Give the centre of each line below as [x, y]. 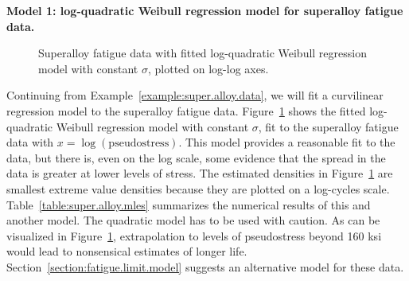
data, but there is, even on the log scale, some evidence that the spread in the [196, 157]
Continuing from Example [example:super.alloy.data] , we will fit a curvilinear [195, 95]
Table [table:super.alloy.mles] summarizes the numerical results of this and [189, 204]
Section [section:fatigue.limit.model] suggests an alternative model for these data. [205, 266]
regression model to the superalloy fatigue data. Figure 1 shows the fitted [186, 110]
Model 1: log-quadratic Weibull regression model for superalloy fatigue [205, 10]
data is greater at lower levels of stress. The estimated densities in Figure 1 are [200, 173]
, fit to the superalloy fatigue [328, 126]
